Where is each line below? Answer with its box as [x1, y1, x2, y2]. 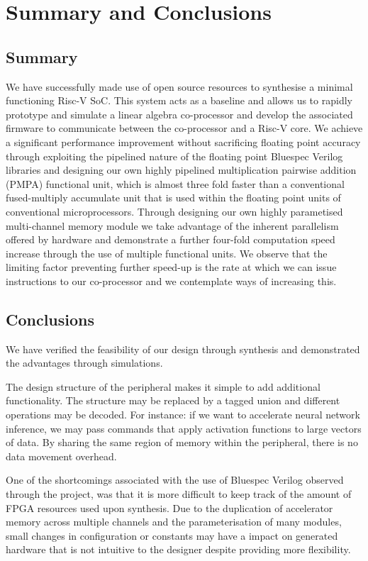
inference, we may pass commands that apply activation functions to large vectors [6, 421, 362, 435]
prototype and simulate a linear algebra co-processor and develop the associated [6, 106, 353, 121]
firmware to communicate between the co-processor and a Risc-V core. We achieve [6, 121, 363, 135]
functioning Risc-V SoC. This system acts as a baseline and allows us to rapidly [6, 93, 352, 108]
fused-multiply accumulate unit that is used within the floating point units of [6, 190, 341, 205]
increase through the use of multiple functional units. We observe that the [6, 245, 328, 260]
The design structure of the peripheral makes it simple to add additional [6, 379, 320, 394]
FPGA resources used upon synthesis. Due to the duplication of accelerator [6, 500, 333, 515]
